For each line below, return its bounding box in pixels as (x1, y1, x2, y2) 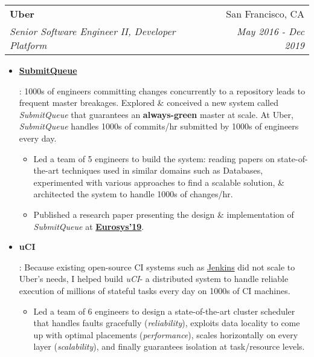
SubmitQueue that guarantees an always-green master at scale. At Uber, (19, 108, 293, 120)
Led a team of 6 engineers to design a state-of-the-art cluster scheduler (33, 304, 295, 317)
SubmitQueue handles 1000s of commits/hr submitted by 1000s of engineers (19, 120, 299, 133)
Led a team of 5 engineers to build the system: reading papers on (33, 152, 275, 165)
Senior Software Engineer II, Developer (10, 24, 176, 38)
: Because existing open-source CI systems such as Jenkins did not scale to (19, 260, 295, 273)
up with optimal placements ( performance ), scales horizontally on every (33, 328, 298, 341)
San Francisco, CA (226, 7, 304, 21)
